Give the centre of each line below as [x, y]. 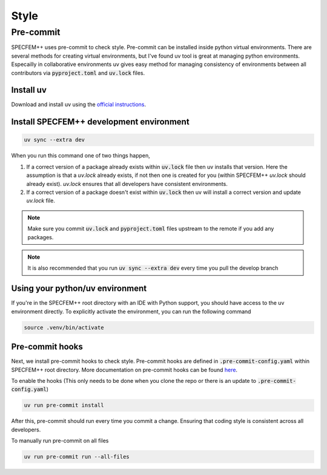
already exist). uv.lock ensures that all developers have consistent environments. [127, 184]
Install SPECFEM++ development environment [101, 122]
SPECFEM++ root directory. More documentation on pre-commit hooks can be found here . [124, 370]
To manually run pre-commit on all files [60, 441]
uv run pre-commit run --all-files [77, 457]
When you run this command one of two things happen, [81, 156]
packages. [41, 237]
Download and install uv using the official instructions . [79, 105]
